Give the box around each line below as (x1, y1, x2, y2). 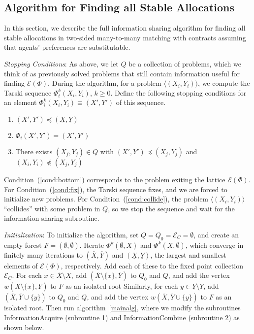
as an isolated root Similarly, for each (65, 281, 178, 291)
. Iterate (79, 239, 104, 250)
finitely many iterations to (4, 249, 83, 260)
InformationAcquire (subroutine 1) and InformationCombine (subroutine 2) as (4, 312, 240, 322)
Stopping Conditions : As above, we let (4, 58, 119, 68)
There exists (15, 146, 53, 156)
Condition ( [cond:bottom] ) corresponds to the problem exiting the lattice (4, 174, 225, 184)
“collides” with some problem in (4, 203, 100, 213)
